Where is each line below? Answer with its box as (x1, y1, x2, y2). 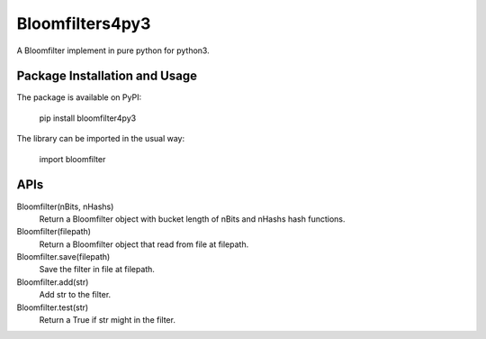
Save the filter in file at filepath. (39, 264, 155, 275)
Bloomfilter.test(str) (16, 302, 89, 313)
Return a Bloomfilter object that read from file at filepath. (39, 239, 249, 250)
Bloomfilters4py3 (16, 14, 151, 33)
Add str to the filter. (39, 289, 112, 300)
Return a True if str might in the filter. (39, 315, 175, 325)
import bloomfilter (39, 153, 106, 164)
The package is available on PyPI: (16, 92, 142, 103)
